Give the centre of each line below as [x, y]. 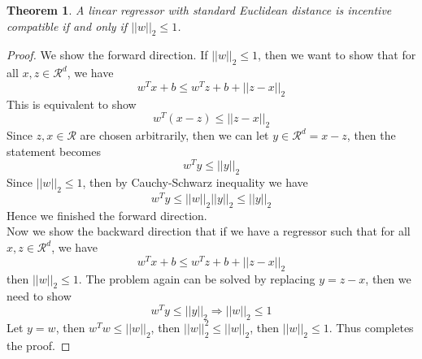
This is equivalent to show [72, 104]
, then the [371, 135]
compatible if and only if [67, 26]
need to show [39, 296]
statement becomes [54, 151]
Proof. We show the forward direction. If [107, 55]
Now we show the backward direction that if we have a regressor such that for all [209, 231]
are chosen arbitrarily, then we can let [174, 135]
